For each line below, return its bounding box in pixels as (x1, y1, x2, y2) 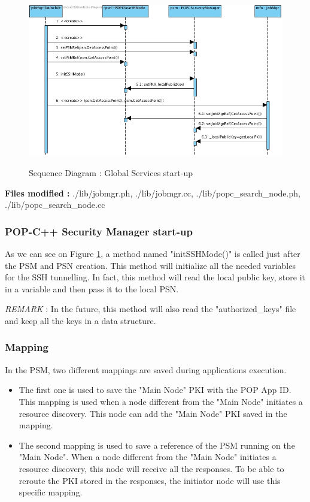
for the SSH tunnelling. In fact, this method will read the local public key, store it (5, 271, 305, 283)
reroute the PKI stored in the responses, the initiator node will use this (19, 474, 281, 486)
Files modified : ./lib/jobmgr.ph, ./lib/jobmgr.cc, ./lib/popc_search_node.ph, (5, 186, 300, 199)
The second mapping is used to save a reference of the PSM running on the (19, 439, 295, 451)
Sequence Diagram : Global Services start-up (29, 167, 193, 179)
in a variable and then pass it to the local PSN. (5, 282, 179, 295)
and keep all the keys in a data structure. (5, 314, 156, 326)
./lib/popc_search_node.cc (5, 198, 105, 211)
